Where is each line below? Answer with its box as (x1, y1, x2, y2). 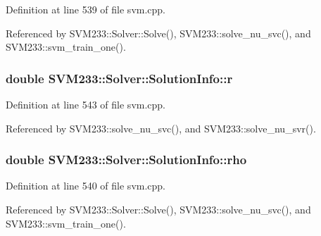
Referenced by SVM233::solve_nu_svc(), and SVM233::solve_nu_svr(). (6, 120, 316, 135)
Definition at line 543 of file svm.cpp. (6, 97, 166, 111)
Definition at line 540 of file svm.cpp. (6, 178, 166, 193)
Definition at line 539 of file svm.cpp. (6, 2, 166, 16)
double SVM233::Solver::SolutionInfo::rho (6, 151, 247, 168)
